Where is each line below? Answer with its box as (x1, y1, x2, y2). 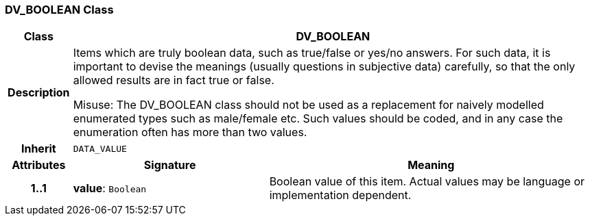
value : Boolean (73, 181, 147, 196)
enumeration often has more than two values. (73, 125, 307, 140)
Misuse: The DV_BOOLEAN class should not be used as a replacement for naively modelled (73, 98, 544, 112)
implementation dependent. (269, 188, 412, 203)
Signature (143, 158, 196, 172)
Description (8, 86, 70, 100)
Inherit (21, 142, 56, 156)
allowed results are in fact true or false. (73, 73, 274, 88)
